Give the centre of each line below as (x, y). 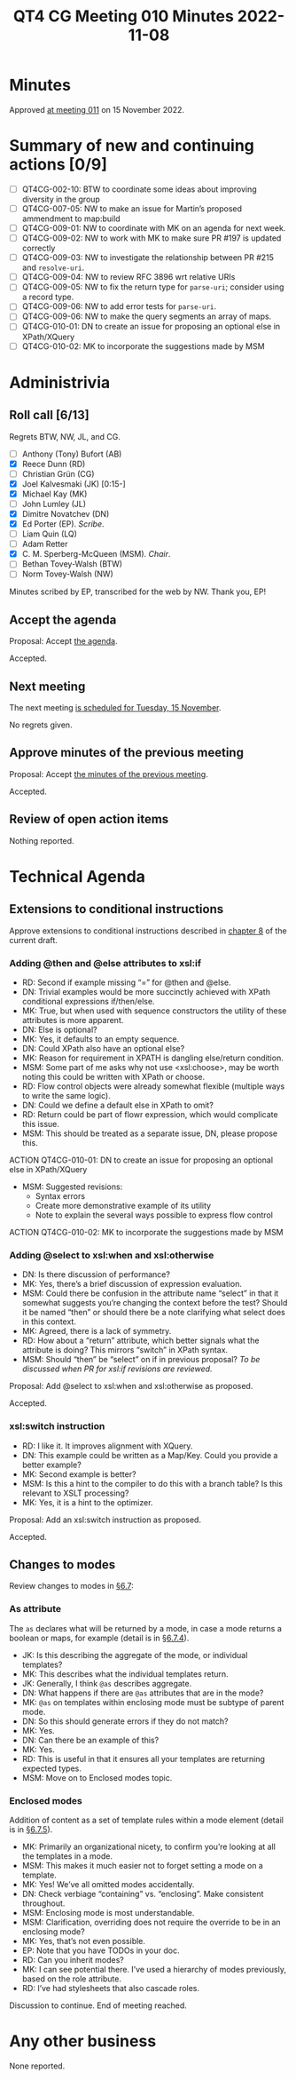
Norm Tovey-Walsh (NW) (67, 574)
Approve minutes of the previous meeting (126, 753)
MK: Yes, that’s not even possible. (84, 1941)
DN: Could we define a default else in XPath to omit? (118, 1105)
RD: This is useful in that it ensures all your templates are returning (144, 1758)
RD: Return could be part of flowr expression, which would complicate (150, 1114)
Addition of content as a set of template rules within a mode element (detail (146, 1820)
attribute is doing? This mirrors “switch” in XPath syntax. (125, 1350)
